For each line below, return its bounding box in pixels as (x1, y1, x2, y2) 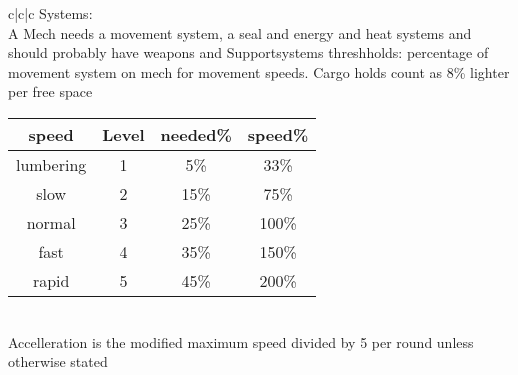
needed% (160, 122, 232, 146)
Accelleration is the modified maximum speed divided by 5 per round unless (8, 331, 474, 352)
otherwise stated (8, 351, 108, 372)
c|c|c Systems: (8, 3, 93, 23)
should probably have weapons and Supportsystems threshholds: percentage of (8, 42, 489, 63)
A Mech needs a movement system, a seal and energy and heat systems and (8, 22, 472, 43)
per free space (8, 81, 93, 102)
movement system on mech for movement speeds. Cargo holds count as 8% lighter (8, 61, 510, 82)
